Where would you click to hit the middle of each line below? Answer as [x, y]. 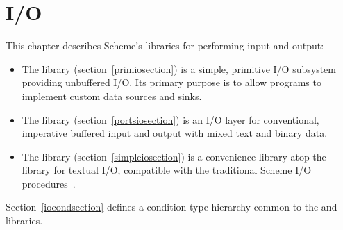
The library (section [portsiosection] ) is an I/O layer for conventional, [170, 119]
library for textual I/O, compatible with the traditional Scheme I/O [167, 170]
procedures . [49, 183]
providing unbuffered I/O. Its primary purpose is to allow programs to [171, 82]
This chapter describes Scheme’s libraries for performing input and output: [165, 46]
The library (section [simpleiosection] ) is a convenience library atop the [174, 156]
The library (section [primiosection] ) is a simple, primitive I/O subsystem [179, 68]
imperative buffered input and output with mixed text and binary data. [175, 133]
